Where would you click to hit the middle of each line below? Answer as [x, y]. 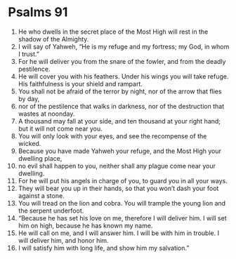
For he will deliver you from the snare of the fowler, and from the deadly [122, 61]
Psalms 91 [38, 12]
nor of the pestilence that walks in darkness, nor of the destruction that [121, 106]
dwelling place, [40, 158]
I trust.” [28, 54]
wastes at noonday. [46, 114]
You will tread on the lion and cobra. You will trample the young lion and [122, 203]
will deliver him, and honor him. [63, 240]
